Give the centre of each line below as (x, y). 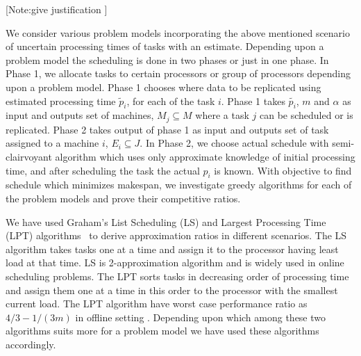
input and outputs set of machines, (80, 115)
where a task (222, 115)
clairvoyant (29, 156)
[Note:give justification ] (57, 9)
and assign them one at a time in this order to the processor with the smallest (172, 290)
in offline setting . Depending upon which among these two (201, 317)
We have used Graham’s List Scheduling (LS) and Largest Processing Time (166, 221)
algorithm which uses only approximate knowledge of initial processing (205, 156)
